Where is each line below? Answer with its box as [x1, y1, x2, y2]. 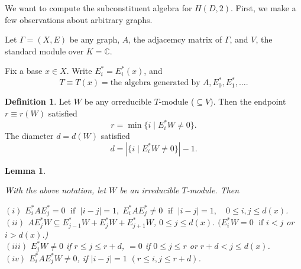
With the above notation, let [5, 184, 106, 196]
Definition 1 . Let [5, 95, 72, 108]
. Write [66, 64, 92, 77]
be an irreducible [119, 184, 179, 196]
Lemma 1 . [5, 164, 46, 176]
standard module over [5, 44, 84, 57]
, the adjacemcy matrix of [128, 33, 222, 46]
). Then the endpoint [210, 95, 286, 108]
